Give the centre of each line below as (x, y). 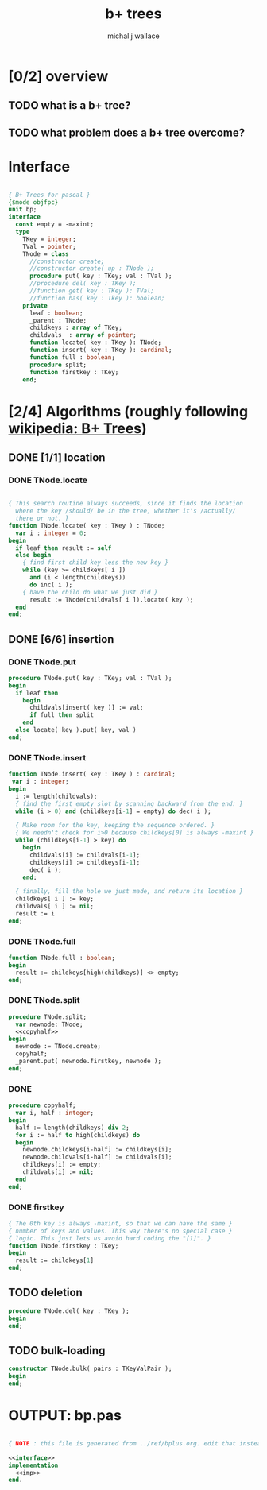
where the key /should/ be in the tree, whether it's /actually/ (126, 511)
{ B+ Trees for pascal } (49, 195)
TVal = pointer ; (50, 246)
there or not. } (42, 519)
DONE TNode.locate (48, 480)
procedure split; (58, 365)
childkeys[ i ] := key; (54, 899)
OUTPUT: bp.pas (65, 1416)
